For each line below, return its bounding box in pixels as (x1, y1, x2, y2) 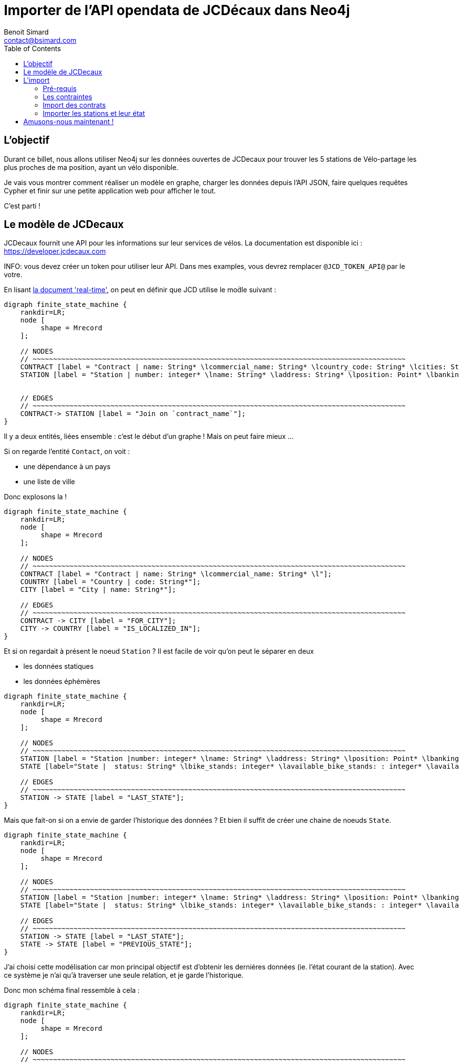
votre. (4, 270, 22, 279)
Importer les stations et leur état (43, 109, 145, 117)
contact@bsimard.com (4, 36, 77, 44)
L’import (23, 76, 50, 84)
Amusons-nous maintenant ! (23, 117, 114, 126)
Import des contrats (43, 100, 106, 109)
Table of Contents (4, 44, 61, 53)
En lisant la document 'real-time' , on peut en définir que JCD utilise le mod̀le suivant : (4, 285, 276, 294)
